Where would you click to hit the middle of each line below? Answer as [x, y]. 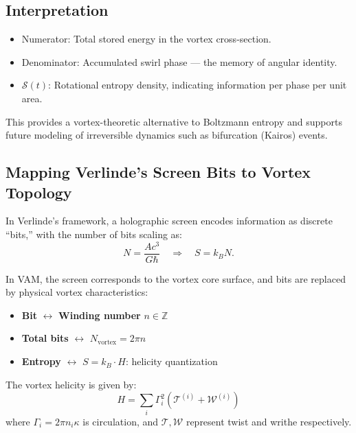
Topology [39, 192]
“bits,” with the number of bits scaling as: [94, 234]
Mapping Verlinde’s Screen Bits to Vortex [158, 172]
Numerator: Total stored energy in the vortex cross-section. [146, 39]
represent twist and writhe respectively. [269, 421]
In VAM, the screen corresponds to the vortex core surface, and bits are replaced [176, 278]
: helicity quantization [171, 361]
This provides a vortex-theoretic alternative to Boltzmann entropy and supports [174, 121]
